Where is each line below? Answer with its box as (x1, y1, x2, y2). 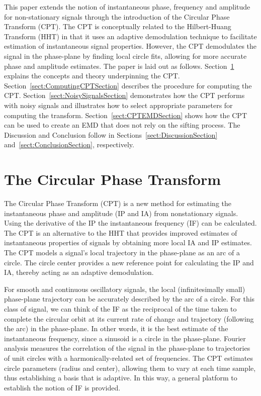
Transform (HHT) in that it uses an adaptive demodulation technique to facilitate (4, 31, 257, 41)
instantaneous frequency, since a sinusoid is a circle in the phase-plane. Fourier (4, 333, 246, 343)
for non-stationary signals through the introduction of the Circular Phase (4, 11, 230, 22)
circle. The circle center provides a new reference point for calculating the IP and (4, 257, 254, 267)
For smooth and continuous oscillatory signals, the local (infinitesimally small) (4, 283, 245, 294)
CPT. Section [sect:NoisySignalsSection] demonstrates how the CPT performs (4, 90, 245, 101)
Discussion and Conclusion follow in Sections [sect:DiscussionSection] (4, 129, 218, 140)
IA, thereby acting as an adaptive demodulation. (4, 267, 154, 277)
